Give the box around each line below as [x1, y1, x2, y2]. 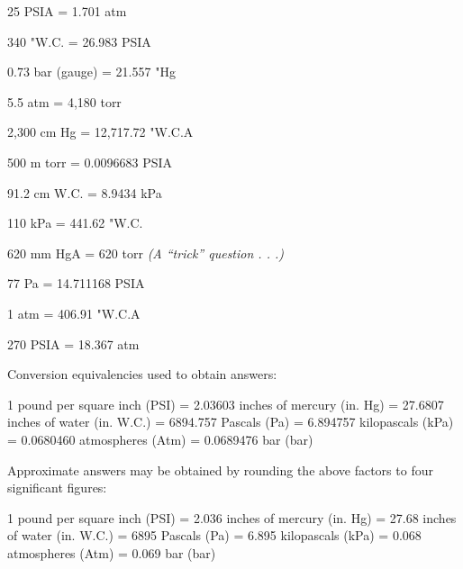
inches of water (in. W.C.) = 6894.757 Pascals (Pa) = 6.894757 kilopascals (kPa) [7, 412, 454, 431]
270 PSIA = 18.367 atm [7, 334, 140, 353]
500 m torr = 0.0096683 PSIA [7, 152, 173, 171]
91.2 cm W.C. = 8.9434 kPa [7, 183, 162, 202]
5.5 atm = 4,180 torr [7, 92, 122, 111]
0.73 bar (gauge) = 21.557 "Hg [7, 62, 176, 81]
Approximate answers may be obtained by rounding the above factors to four [7, 460, 433, 479]
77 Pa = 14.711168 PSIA [7, 274, 145, 293]
